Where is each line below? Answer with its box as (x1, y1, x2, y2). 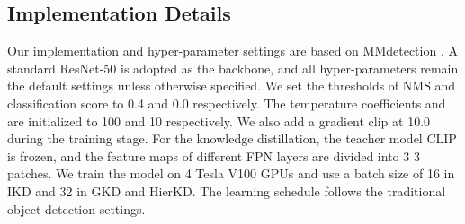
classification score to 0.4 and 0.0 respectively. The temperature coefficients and (7, 93, 446, 112)
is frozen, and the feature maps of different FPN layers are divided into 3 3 (7, 146, 420, 165)
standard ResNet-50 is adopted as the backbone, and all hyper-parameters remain (7, 58, 459, 77)
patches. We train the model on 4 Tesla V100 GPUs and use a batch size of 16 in (7, 164, 455, 183)
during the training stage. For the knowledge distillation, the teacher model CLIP (7, 129, 457, 148)
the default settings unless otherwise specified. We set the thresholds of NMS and (7, 76, 456, 95)
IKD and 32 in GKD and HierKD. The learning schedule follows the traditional (7, 181, 446, 200)
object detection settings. (7, 199, 146, 218)
